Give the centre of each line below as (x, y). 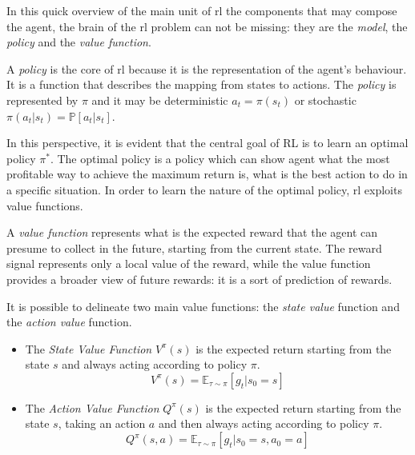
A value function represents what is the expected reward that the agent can (192, 232)
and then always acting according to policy (264, 423)
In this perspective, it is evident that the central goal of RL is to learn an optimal (207, 143)
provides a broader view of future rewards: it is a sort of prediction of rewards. (199, 279)
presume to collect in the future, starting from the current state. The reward (194, 247)
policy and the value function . (79, 42)
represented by (42, 100)
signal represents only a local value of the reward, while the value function (189, 263)
